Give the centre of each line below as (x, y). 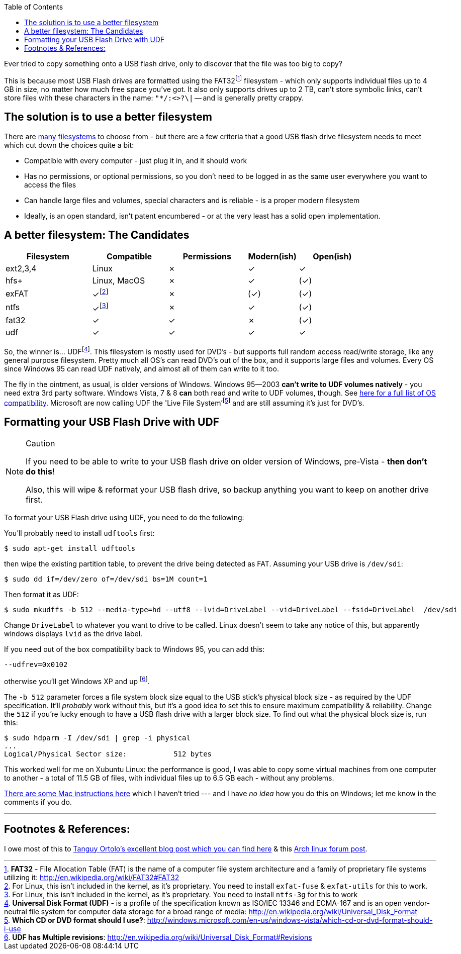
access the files (50, 184)
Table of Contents (34, 7)
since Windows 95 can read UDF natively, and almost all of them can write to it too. (142, 368)
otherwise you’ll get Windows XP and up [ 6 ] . (77, 681)
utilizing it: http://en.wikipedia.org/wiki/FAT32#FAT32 (92, 877)
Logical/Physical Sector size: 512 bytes (108, 754)
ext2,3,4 (21, 269)
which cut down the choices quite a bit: (69, 145)
